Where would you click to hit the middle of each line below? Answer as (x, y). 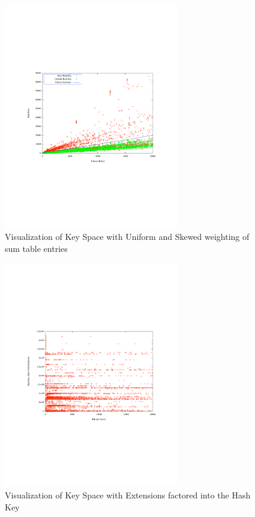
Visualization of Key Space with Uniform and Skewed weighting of (127, 237)
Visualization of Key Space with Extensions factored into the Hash (128, 495)
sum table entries (36, 249)
